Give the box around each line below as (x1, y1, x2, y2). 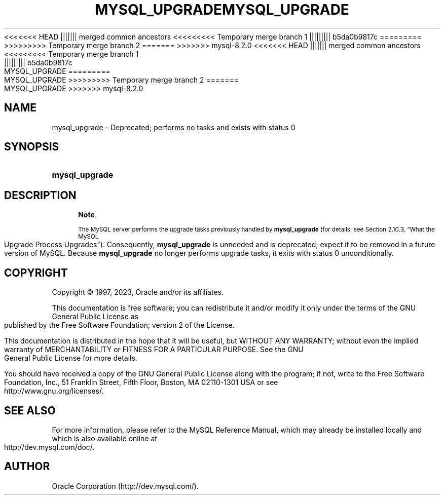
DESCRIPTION (4, 188, 77, 202)
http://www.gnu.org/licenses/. (4, 387, 104, 396)
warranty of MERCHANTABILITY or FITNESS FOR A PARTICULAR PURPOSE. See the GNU (4, 345, 304, 354)
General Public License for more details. (4, 354, 137, 363)
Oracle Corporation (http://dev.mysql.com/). (52, 481, 199, 490)
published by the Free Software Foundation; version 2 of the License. (4, 321, 235, 330)
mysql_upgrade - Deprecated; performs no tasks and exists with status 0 (52, 123, 295, 132)
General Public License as (52, 312, 139, 321)
